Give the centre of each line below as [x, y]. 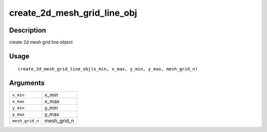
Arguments [27, 83]
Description [28, 30]
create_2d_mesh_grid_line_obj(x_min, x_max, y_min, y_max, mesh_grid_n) [108, 69]
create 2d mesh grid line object [41, 42]
